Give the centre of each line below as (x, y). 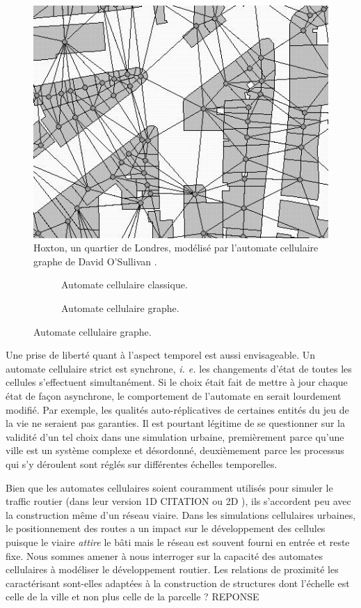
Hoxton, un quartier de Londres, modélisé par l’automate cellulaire (176, 248)
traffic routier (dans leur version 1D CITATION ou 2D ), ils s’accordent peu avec (178, 501)
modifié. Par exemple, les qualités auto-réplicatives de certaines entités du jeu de (177, 409)
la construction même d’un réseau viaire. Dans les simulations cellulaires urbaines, (181, 514)
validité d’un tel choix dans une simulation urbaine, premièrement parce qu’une (175, 436)
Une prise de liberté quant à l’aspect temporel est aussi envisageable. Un (161, 355)
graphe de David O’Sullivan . (95, 261)
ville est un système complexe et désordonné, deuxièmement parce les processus (175, 450)
